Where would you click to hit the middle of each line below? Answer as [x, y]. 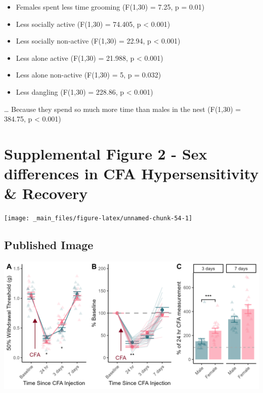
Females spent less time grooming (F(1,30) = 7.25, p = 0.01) [110, 7]
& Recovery [46, 193]
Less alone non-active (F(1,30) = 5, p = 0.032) [89, 75]
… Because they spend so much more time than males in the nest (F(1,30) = [123, 109]
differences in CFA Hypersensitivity [131, 173]
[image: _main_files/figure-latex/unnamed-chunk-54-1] [98, 219]
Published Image [49, 245]
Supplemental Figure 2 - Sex [106, 153]
